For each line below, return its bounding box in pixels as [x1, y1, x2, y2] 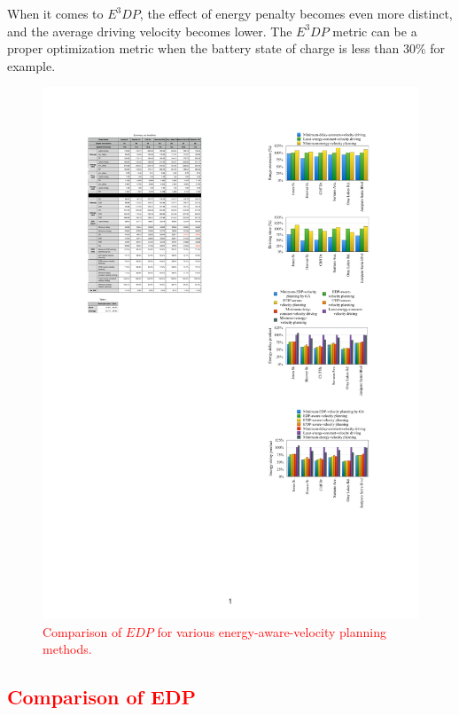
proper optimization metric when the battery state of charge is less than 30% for [7, 39, 446, 58]
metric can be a [332, 21, 417, 40]
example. [7, 56, 56, 75]
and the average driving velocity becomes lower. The [7, 21, 292, 40]
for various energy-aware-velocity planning [157, 622, 386, 640]
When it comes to [7, 4, 104, 22]
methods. [43, 640, 92, 658]
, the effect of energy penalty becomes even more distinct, [139, 4, 453, 22]
